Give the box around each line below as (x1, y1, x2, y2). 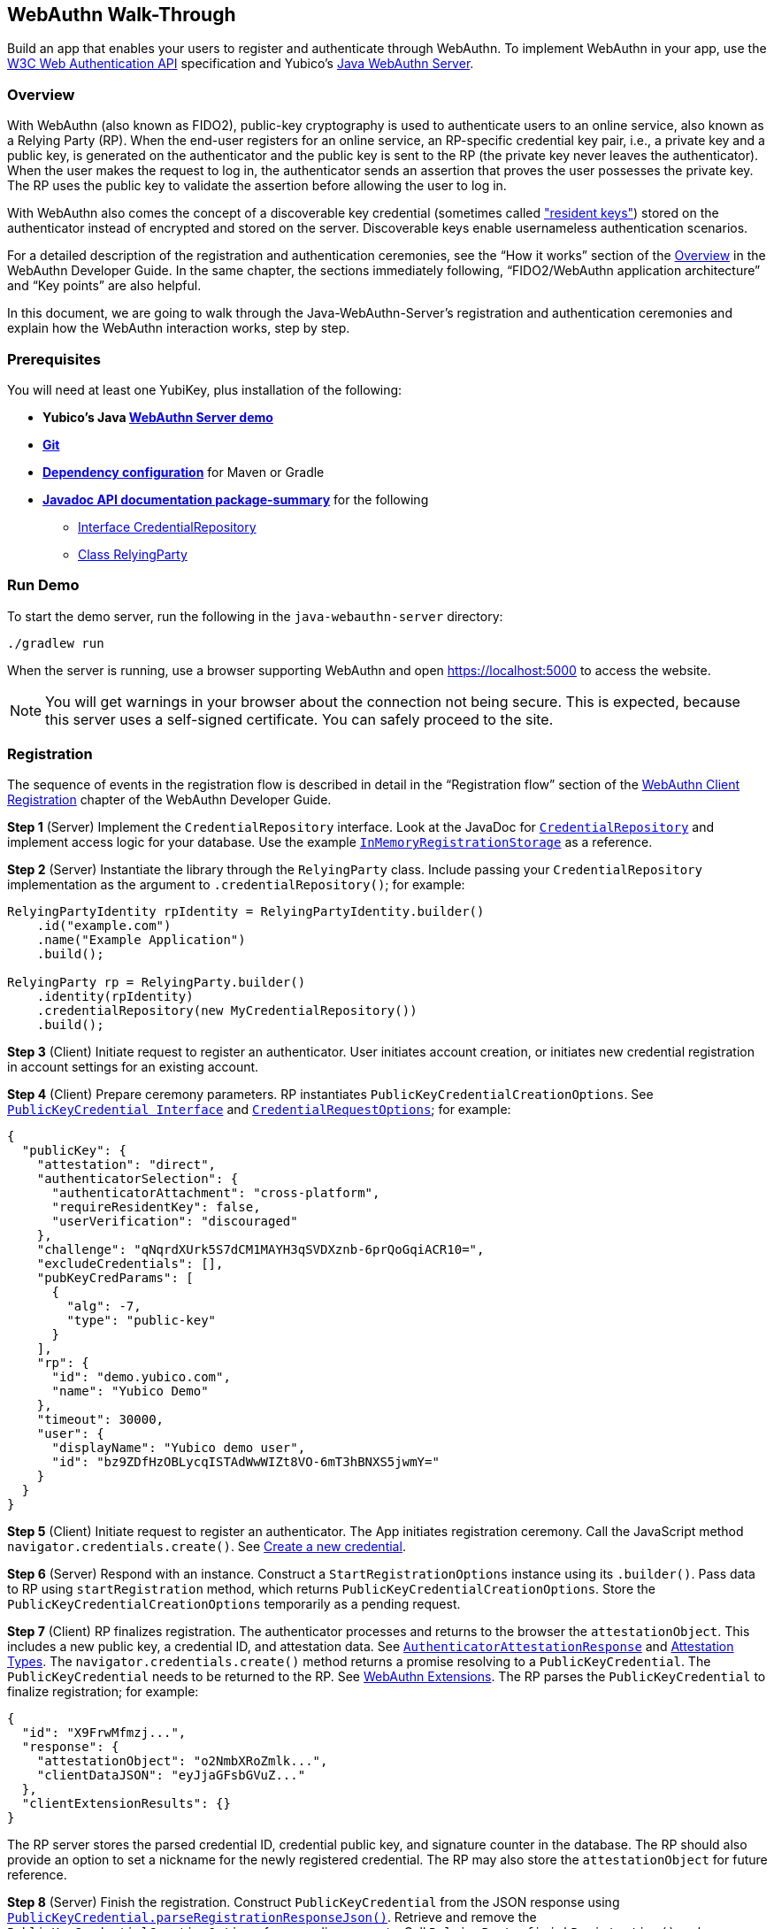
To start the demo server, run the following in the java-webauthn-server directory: (7, 608, 503, 624)
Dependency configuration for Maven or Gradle (42, 464, 325, 480)
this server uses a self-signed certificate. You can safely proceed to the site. (45, 710, 554, 728)
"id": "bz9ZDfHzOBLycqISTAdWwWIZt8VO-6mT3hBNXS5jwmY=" (51, 1455, 440, 1470)
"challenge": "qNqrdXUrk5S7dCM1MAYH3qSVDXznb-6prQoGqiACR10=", (36, 1242, 485, 1257)
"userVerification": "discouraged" (51, 1214, 298, 1229)
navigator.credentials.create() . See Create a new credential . (7, 1539, 406, 1555)
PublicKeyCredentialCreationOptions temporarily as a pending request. (7, 1596, 461, 1612)
